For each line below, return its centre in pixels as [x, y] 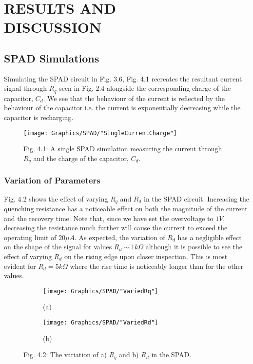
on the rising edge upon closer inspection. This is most [146, 256]
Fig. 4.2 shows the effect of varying [56, 198]
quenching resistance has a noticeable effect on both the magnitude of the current [126, 208]
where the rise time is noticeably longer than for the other [157, 266]
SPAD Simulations [52, 58]
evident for [20, 266]
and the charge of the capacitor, [81, 158]
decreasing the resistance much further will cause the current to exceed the [116, 228]
